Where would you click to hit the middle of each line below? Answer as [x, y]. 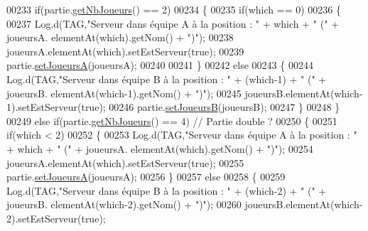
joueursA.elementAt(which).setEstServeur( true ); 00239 [125, 51]
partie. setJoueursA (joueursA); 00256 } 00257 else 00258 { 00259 [146, 177]
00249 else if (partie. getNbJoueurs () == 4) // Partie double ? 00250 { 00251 [172, 120]
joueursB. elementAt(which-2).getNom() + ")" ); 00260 [124, 204]
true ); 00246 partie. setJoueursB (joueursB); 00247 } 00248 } [211, 107]
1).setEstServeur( [44, 107]
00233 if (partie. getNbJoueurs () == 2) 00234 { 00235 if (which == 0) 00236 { [174, 9]
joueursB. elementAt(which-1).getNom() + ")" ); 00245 [124, 93]
